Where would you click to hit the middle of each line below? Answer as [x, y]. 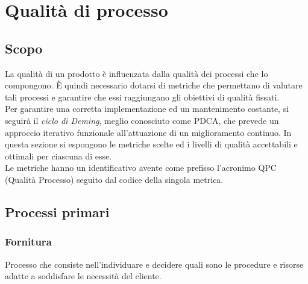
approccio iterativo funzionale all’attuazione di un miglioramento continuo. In [148, 132]
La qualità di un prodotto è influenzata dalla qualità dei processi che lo [137, 73]
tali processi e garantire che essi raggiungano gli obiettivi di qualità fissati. [142, 97]
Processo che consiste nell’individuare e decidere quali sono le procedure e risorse [154, 264]
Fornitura [28, 242]
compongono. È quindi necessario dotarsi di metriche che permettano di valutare [154, 85]
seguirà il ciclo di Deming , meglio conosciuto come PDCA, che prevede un [142, 120]
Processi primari [57, 211]
